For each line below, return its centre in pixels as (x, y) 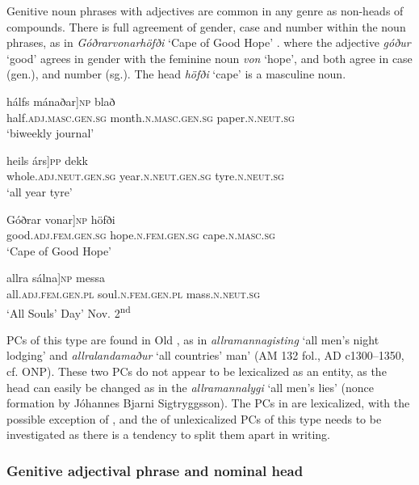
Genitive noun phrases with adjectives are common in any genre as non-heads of (205, 11)
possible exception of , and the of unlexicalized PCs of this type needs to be (194, 418)
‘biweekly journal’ (50, 133)
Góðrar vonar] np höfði (61, 219)
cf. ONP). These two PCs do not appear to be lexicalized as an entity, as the (197, 371)
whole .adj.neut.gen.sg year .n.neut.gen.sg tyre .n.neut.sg (145, 176)
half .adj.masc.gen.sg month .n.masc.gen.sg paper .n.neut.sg (151, 117)
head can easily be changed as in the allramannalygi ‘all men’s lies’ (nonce (191, 387)
